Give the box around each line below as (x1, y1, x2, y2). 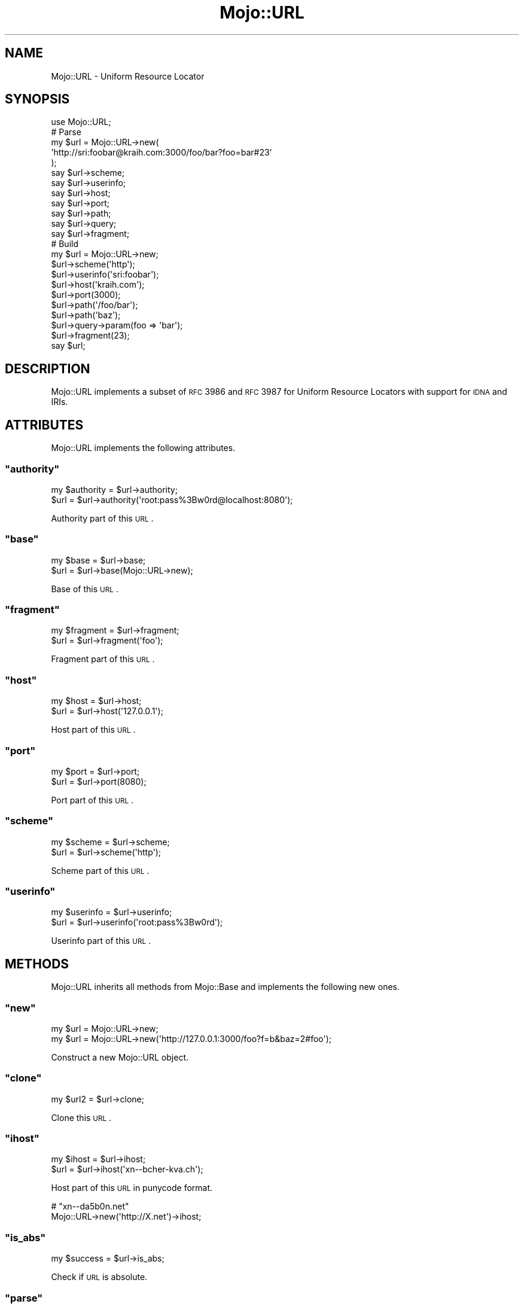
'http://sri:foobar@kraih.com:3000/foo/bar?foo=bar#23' (51, 147, 272, 158)
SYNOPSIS (5, 92, 70, 107)
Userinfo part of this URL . (51, 936, 151, 946)
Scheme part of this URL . (51, 865, 150, 876)
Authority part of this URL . (51, 513, 154, 523)
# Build (51, 239, 78, 249)
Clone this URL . (51, 1112, 112, 1123)
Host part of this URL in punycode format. (51, 1183, 213, 1193)
